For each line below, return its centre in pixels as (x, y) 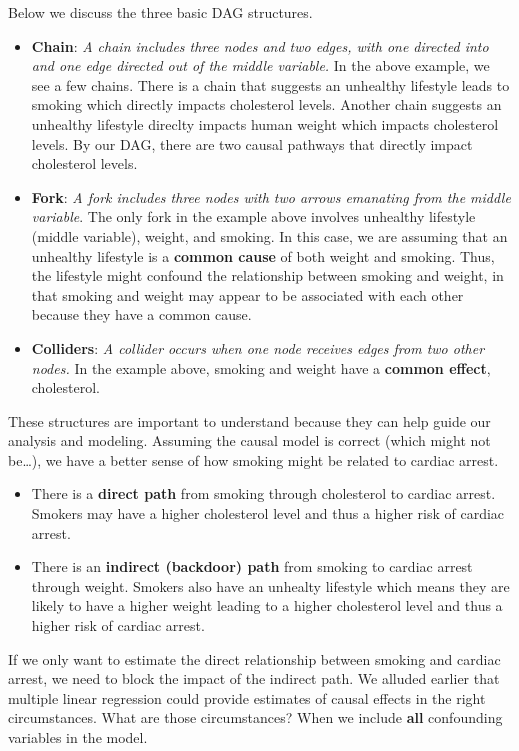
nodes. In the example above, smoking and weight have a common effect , (261, 367)
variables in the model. (78, 737)
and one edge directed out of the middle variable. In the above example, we (260, 65)
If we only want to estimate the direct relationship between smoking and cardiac (254, 658)
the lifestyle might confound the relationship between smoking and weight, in (267, 275)
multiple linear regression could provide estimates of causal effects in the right (247, 697)
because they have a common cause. (141, 314)
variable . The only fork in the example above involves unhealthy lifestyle (253, 216)
